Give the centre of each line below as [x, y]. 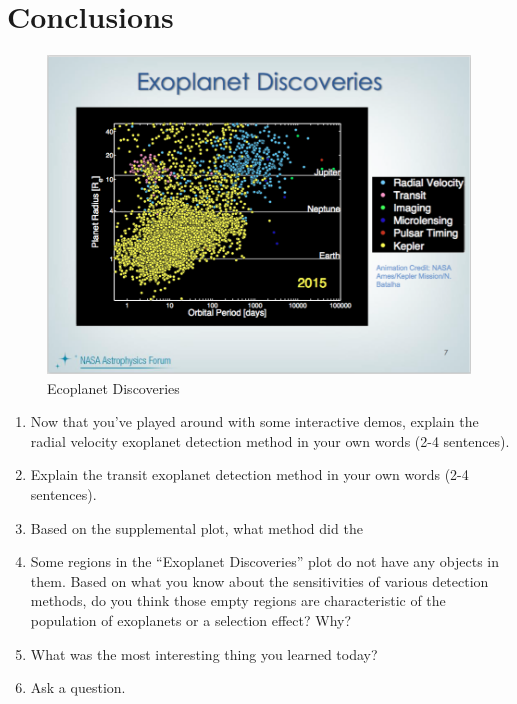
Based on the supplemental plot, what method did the [196, 527]
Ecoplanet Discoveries [113, 387]
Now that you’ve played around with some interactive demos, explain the [254, 421]
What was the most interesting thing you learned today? [204, 653]
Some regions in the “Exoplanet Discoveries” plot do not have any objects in [264, 561]
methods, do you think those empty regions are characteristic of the [238, 600]
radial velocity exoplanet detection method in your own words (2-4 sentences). [270, 440]
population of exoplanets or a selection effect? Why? [191, 619]
